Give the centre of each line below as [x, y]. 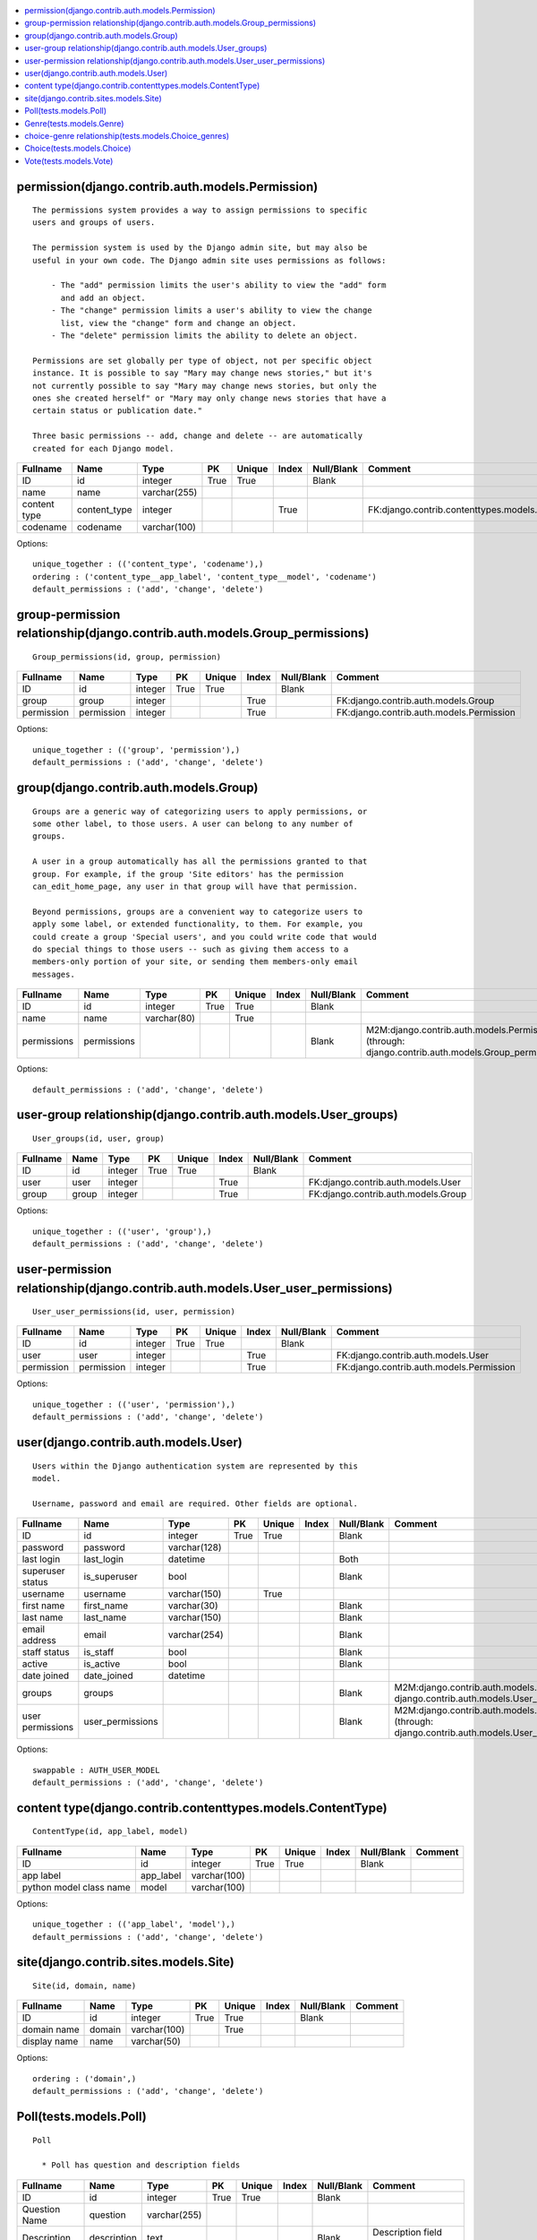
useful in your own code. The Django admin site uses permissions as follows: [209, 260]
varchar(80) [170, 1019]
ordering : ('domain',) [85, 2078]
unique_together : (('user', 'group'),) [122, 1231]
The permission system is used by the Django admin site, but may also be [200, 248]
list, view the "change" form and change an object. [179, 323]
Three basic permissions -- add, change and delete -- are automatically [198, 436]
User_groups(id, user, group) [99, 1138]
